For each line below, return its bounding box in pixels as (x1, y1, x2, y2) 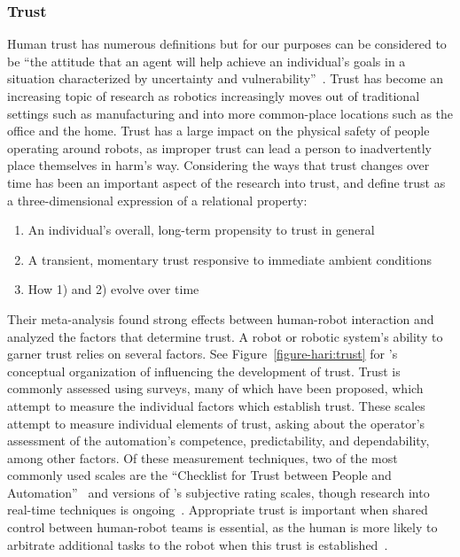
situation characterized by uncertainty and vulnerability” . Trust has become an (7, 69, 444, 88)
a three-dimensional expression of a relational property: (7, 190, 308, 209)
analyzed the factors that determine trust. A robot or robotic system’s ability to (7, 327, 443, 345)
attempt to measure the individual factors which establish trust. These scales (7, 396, 425, 414)
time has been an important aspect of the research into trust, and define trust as (7, 173, 446, 191)
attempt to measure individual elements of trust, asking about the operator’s (7, 414, 425, 432)
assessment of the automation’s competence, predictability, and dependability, (7, 431, 430, 450)
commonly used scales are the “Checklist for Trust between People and (7, 466, 392, 484)
